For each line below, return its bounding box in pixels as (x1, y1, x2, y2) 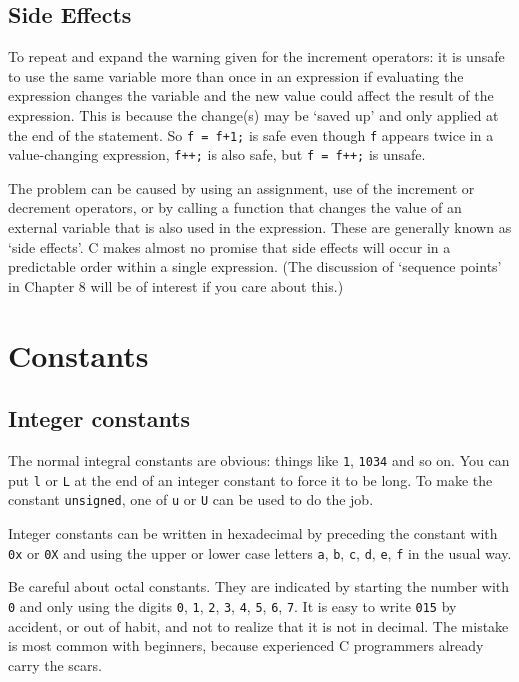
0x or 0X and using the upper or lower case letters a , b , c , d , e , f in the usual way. (8, 542, 512, 563)
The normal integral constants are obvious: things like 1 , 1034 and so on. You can (8, 450, 510, 471)
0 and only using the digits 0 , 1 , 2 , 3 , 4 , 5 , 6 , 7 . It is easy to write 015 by (8, 595, 457, 616)
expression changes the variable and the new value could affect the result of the (8, 85, 494, 106)
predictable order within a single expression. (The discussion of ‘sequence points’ (8, 256, 502, 277)
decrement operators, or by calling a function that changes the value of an (8, 197, 462, 218)
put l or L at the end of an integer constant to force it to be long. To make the (8, 469, 493, 490)
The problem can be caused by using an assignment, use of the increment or (8, 177, 475, 198)
